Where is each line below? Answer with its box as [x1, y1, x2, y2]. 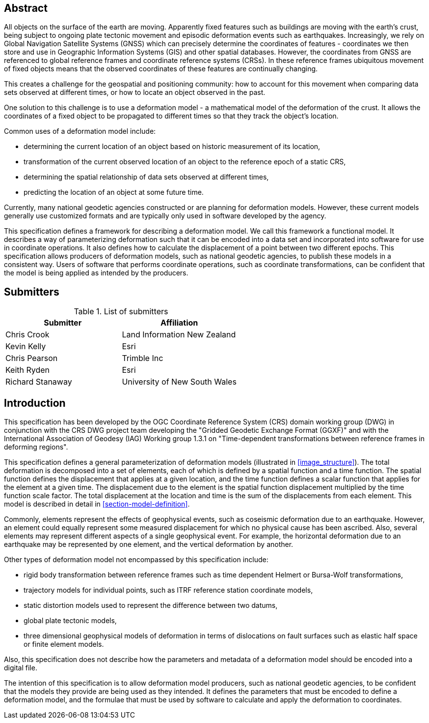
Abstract [4, 2, 48, 14]
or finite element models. [24, 640, 104, 649]
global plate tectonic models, [24, 616, 117, 625]
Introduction [4, 396, 66, 409]
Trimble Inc [122, 353, 163, 363]
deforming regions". [4, 443, 68, 452]
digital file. [4, 663, 37, 672]
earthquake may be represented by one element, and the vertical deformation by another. [4, 540, 294, 549]
